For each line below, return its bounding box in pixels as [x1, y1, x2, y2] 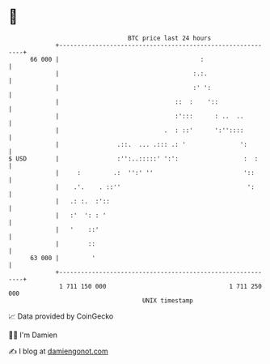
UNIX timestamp [141, 296, 194, 305]
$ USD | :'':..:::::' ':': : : [8, 154, 259, 163]
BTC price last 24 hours [128, 34, 212, 42]
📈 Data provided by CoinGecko [8, 311, 114, 321]
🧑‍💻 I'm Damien [8, 330, 58, 340]
